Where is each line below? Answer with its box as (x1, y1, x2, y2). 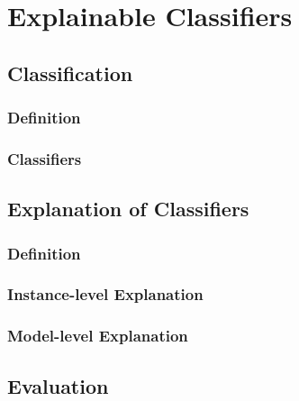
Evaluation (7, 371, 109, 399)
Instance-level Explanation (7, 283, 204, 305)
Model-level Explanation (7, 324, 188, 347)
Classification (7, 59, 133, 87)
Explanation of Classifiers (7, 195, 249, 223)
